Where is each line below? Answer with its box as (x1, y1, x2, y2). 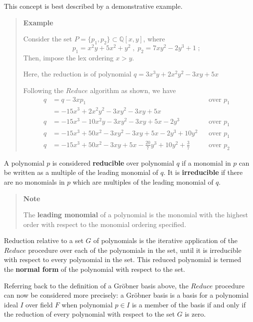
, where (143, 34, 165, 44)
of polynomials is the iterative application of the (93, 235, 238, 246)
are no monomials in (4, 176, 65, 187)
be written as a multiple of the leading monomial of (4, 167, 158, 177)
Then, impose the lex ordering (23, 52, 114, 62)
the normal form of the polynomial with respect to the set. (4, 264, 186, 274)
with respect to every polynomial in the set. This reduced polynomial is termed (4, 254, 241, 265)
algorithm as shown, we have (90, 85, 176, 95)
